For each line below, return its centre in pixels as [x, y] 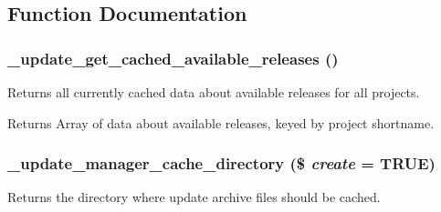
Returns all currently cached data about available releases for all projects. [214, 92]
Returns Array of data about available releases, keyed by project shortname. [221, 122]
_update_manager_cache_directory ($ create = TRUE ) [221, 163]
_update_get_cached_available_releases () [173, 58]
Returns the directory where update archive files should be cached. [194, 197]
